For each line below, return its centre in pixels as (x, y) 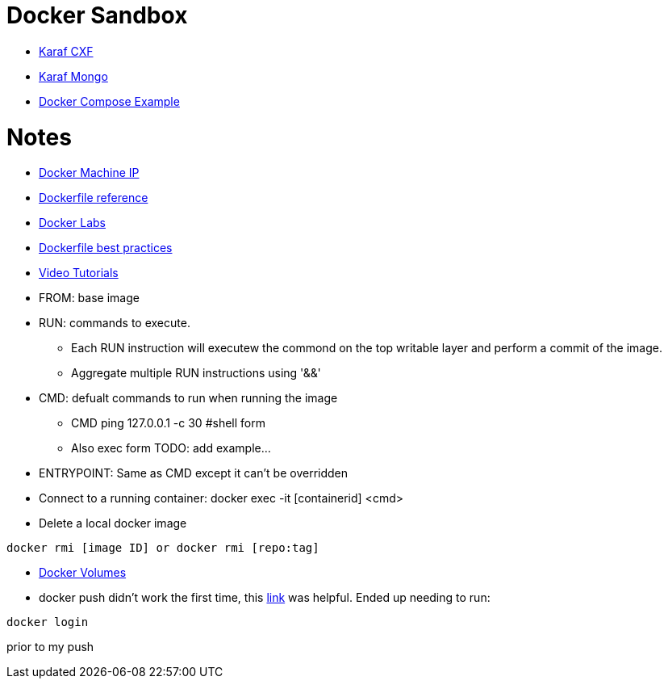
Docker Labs (72, 223)
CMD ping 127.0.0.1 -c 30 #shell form (168, 423)
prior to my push (50, 647)
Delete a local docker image (113, 523)
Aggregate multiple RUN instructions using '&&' (196, 373)
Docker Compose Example (109, 101)
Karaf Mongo (73, 76)
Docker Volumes (83, 573)
